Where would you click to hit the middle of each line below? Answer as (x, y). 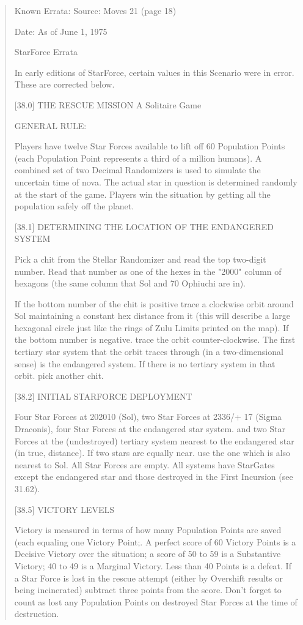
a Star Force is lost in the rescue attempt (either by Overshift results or (148, 578)
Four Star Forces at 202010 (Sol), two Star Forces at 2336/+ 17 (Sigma (148, 417)
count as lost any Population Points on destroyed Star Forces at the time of (156, 601)
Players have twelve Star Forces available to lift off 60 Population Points (150, 146)
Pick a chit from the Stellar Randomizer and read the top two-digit (140, 259)
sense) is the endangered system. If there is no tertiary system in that (145, 363)
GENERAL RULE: (50, 125)
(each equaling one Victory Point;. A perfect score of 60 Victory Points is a (155, 541)
